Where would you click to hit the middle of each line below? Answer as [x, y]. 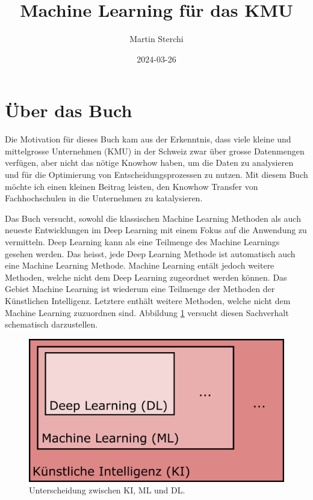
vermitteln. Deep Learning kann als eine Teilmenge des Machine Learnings [142, 242]
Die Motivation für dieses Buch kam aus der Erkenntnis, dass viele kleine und [148, 139]
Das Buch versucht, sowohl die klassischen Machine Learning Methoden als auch [153, 218]
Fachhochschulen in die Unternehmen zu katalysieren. [104, 198]
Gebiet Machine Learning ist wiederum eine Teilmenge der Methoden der [140, 289]
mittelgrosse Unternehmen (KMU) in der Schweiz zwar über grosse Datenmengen [155, 151]
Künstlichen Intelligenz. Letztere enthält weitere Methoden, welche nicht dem [148, 300]
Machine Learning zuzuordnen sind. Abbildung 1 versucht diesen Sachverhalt [147, 312]
